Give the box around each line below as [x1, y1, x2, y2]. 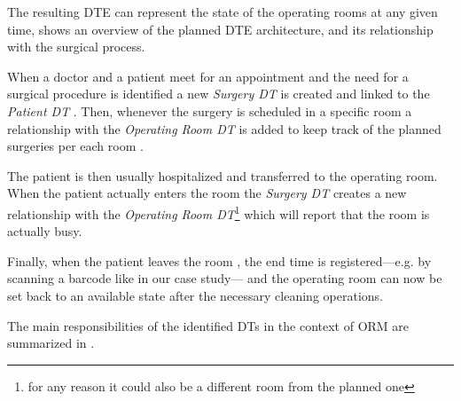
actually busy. [7, 222, 82, 240]
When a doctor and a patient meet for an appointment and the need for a [7, 67, 409, 85]
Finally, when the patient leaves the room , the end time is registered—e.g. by [7, 251, 432, 270]
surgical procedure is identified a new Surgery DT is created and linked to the [7, 84, 430, 103]
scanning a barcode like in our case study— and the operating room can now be [7, 269, 442, 287]
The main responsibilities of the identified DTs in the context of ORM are [7, 316, 410, 334]
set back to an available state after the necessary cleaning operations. [7, 286, 383, 304]
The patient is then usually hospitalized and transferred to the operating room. [7, 166, 438, 185]
